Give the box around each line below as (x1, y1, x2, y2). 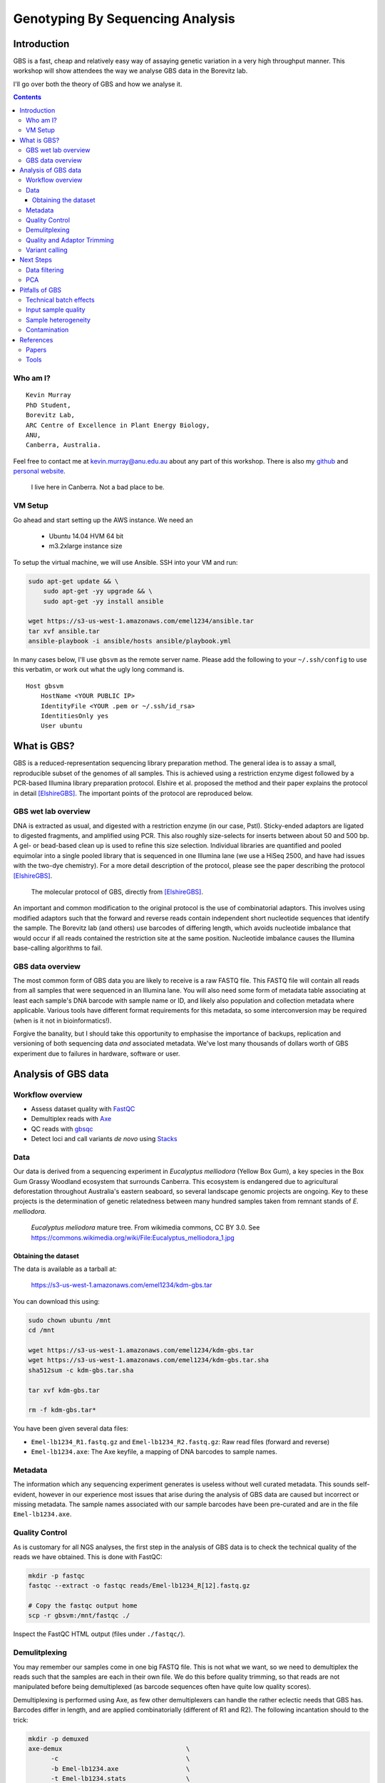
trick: (13, 1715, 29, 1724)
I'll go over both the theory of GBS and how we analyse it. (13, 79, 183, 88)
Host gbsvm (26, 682, 64, 690)
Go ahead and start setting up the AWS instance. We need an (13, 516, 193, 524)
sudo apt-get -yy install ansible (43, 597, 164, 606)
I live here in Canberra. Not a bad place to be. (31, 483, 165, 491)
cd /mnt (28, 1327, 55, 1334)
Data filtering (26, 265, 64, 274)
